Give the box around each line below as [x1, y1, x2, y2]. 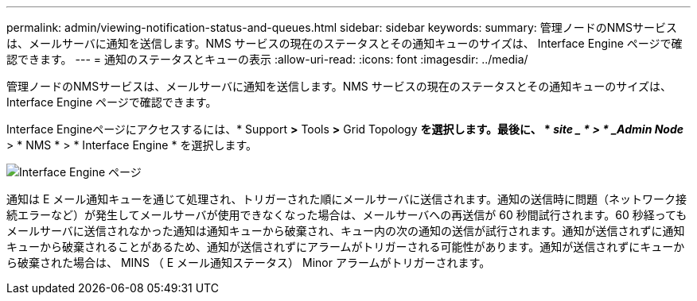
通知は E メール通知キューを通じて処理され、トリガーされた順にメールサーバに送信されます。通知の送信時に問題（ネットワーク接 [6, 192, 687, 206]
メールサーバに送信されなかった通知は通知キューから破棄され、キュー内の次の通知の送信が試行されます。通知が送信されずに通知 [6, 224, 685, 237]
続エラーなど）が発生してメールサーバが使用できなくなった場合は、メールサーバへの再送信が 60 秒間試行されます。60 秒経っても [6, 208, 687, 222]
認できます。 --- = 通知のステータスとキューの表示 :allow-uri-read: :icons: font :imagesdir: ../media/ [6, 52, 528, 66]
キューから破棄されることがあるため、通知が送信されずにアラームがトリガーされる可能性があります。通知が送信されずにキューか [6, 240, 685, 253]
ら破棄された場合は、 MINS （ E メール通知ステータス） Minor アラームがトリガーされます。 [6, 256, 491, 269]
